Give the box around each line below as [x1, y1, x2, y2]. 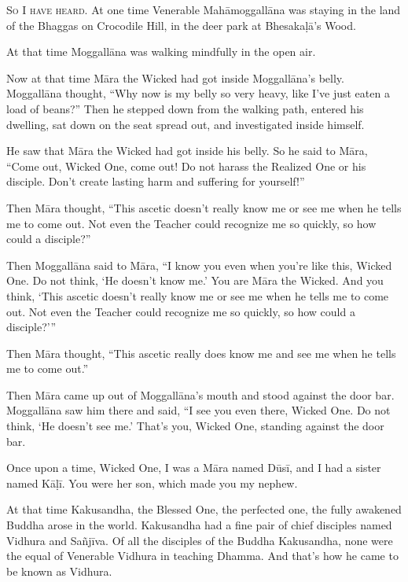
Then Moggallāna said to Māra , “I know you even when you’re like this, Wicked [6, 256, 392, 273]
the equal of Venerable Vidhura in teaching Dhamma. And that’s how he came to [6, 547, 399, 564]
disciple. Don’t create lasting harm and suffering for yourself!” [6, 173, 305, 190]
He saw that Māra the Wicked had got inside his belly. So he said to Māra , [6, 142, 368, 159]
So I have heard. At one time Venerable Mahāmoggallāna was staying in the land [6, 2, 401, 17]
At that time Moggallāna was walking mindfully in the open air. [6, 43, 316, 60]
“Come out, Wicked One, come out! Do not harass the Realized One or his [6, 157, 366, 174]
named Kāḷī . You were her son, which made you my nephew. [6, 474, 298, 491]
